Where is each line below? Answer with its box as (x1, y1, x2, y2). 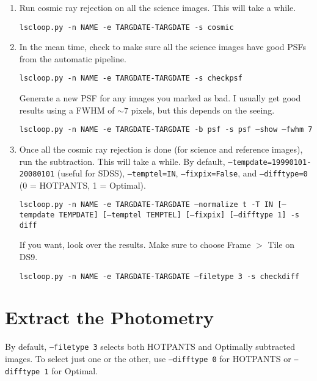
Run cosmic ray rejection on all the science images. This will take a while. (19, 1, 296, 13)
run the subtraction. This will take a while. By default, (19, 154, 225, 167)
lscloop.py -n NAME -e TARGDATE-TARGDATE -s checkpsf (19, 74, 242, 83)
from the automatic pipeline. (19, 52, 126, 65)
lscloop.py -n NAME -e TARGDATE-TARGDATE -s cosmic (19, 23, 234, 32)
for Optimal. (51, 364, 98, 377)
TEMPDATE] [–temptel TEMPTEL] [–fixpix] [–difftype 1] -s (59, 211, 299, 220)
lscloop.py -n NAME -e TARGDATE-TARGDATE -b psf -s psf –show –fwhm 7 (19, 125, 313, 134)
